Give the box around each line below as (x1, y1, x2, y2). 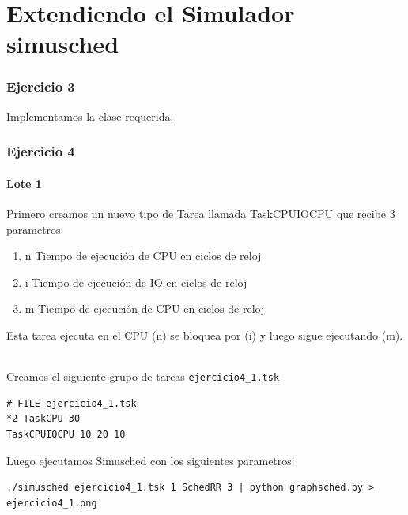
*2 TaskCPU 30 (6, 413, 81, 425)
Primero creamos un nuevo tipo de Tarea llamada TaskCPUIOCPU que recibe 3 (6, 205, 395, 222)
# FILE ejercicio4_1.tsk (6, 397, 137, 409)
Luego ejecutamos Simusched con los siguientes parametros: (6, 452, 295, 468)
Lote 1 (6, 175, 42, 191)
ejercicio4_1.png (6, 497, 97, 509)
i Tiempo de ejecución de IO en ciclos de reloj (25, 273, 247, 290)
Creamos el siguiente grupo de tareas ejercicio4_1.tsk (6, 368, 280, 385)
